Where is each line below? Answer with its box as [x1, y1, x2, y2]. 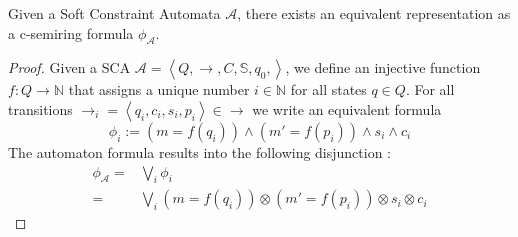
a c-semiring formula [8, 22, 134, 43]
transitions [8, 98, 73, 119]
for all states [290, 79, 367, 100]
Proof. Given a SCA [8, 57, 131, 78]
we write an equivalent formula [252, 98, 442, 119]
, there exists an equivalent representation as [237, 3, 511, 23]
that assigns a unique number [68, 79, 250, 100]
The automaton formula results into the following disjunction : [8, 141, 392, 162]
